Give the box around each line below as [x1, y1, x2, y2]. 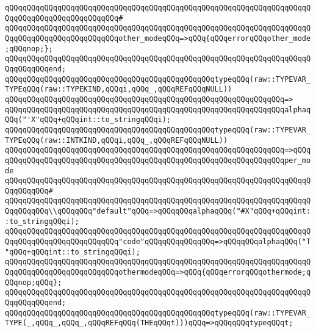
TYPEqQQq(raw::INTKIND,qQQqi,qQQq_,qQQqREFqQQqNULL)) [5, 135, 228, 145]
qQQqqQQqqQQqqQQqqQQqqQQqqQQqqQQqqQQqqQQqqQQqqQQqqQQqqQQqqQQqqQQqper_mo [5, 156, 311, 165]
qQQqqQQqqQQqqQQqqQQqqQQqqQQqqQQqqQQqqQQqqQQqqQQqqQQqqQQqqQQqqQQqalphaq [5, 105, 311, 114]
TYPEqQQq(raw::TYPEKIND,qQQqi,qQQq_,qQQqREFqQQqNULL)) [5, 85, 232, 94]
